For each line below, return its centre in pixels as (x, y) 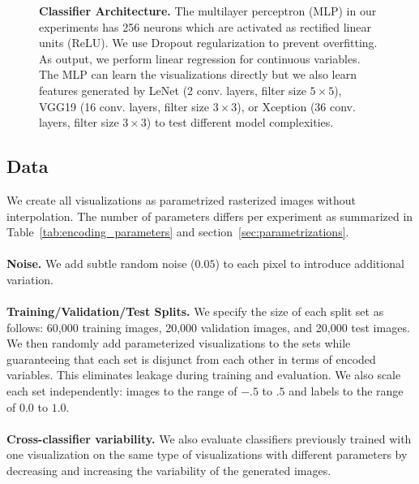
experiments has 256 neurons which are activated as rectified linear (205, 26)
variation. (30, 279)
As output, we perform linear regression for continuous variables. (200, 58)
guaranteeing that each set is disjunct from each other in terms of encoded (191, 359)
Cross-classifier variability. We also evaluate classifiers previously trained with (209, 438)
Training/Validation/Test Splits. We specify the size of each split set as (195, 311)
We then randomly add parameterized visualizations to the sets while (179, 343)
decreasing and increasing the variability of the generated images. (169, 471)
